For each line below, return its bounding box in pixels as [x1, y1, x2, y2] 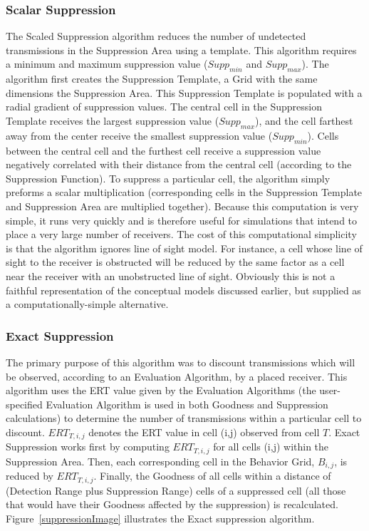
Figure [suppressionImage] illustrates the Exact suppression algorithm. [6, 510, 315, 525]
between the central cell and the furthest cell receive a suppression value [6, 143, 321, 158]
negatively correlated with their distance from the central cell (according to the [6, 157, 352, 172]
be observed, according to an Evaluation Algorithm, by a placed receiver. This [6, 368, 348, 383]
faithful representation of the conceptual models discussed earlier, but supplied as [6, 282, 361, 297]
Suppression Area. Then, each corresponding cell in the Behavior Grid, [6, 453, 315, 468]
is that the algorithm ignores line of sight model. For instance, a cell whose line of [6, 240, 363, 255]
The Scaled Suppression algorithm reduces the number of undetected [6, 29, 306, 43]
